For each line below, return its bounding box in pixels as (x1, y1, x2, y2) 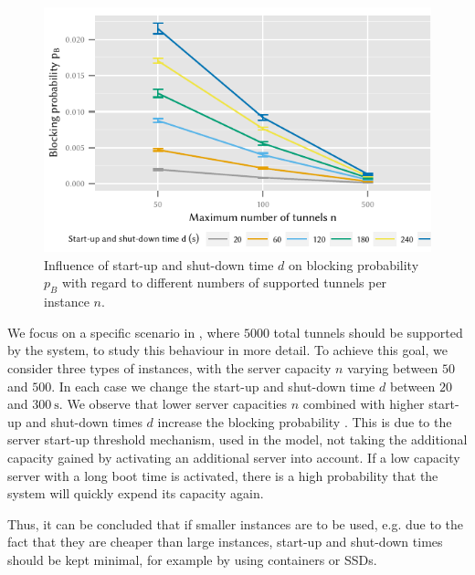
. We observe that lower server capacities (58, 394, 288, 413)
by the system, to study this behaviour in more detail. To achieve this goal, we (7, 340, 448, 360)
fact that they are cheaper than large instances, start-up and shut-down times (7, 532, 443, 551)
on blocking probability (289, 255, 419, 274)
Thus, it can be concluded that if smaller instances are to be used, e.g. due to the (7, 514, 463, 533)
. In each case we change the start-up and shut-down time (51, 376, 375, 395)
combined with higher (302, 394, 425, 413)
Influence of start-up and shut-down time (44, 255, 274, 274)
